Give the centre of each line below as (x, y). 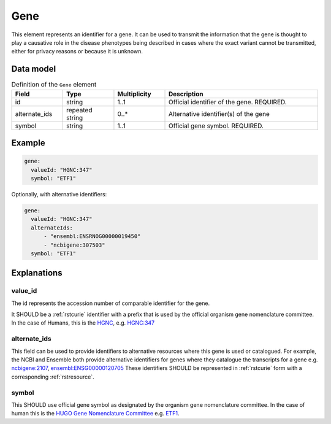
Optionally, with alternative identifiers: (59, 194)
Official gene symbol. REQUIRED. (216, 126)
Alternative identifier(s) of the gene (219, 114)
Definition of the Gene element (54, 85)
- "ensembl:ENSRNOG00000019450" (92, 237)
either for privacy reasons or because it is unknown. (77, 52)
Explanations (37, 273)
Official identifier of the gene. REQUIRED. (228, 102)
